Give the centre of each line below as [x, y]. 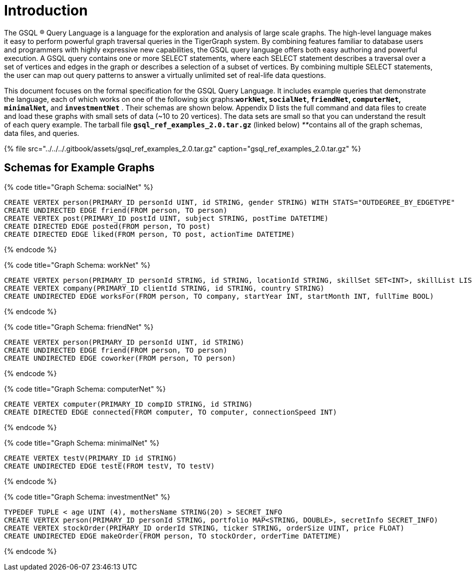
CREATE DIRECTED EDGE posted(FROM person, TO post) [107, 226]
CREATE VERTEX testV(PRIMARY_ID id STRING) [90, 458]
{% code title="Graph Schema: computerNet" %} [85, 389]
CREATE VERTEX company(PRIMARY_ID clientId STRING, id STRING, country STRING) [164, 288]
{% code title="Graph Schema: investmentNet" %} [87, 497]
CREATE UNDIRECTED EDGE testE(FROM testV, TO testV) [109, 466]
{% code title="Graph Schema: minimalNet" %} [82, 443]
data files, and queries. [42, 133]
